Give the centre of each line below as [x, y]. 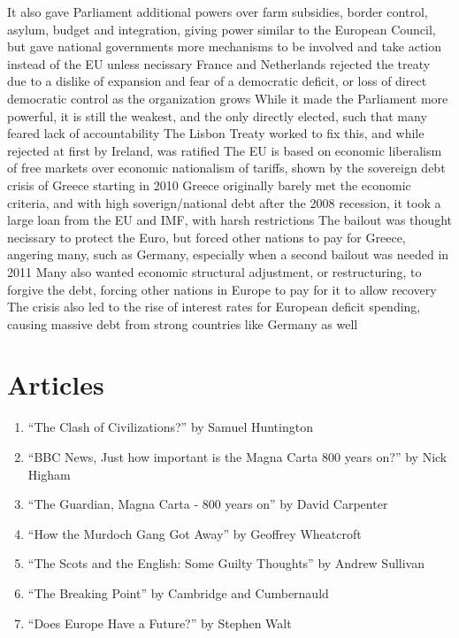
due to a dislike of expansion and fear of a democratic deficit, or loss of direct [217, 81]
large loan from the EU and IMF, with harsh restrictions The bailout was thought [229, 220]
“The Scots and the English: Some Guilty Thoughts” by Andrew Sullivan [226, 563]
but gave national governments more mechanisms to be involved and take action [225, 46]
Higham [49, 474]
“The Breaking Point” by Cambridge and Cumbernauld [178, 592]
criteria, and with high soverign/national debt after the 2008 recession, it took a [224, 202]
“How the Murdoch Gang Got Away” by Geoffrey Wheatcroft [195, 533]
